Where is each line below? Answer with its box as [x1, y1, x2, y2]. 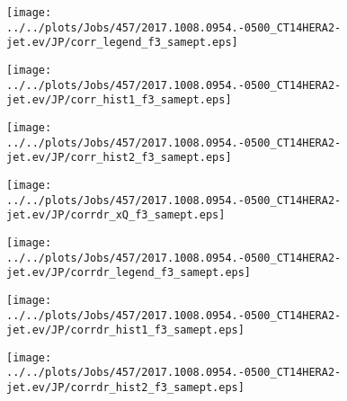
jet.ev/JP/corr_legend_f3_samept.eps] [6, 36, 238, 49]
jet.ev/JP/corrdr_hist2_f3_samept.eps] [6, 381, 245, 395]
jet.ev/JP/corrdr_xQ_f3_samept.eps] [6, 209, 226, 222]
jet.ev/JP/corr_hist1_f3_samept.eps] [6, 94, 232, 107]
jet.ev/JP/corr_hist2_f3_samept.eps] [6, 151, 232, 165]
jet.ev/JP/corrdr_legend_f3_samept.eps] [6, 266, 252, 280]
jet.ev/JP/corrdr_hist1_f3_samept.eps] [6, 324, 245, 337]
